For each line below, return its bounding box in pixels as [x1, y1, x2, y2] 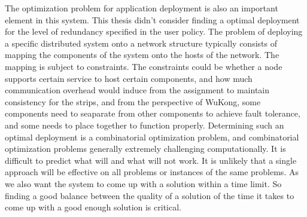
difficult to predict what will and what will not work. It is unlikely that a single [5, 154, 297, 166]
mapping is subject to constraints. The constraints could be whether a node [5, 60, 282, 72]
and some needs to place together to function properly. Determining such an [5, 118, 284, 131]
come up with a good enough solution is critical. [5, 201, 181, 213]
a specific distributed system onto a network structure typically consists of [5, 36, 277, 49]
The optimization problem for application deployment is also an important [5, 2, 278, 14]
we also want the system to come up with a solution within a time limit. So [5, 177, 282, 190]
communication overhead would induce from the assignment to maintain [5, 84, 270, 96]
